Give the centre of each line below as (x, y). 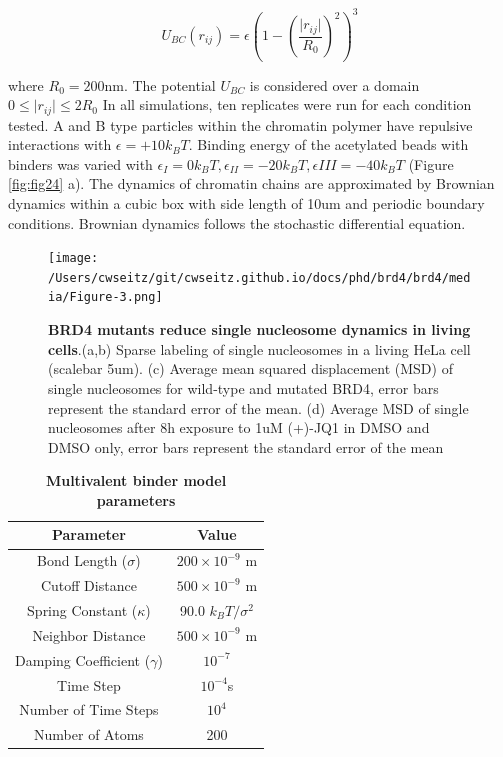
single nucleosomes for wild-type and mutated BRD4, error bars (243, 387)
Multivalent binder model (136, 480)
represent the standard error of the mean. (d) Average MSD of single (258, 407)
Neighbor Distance (89, 634)
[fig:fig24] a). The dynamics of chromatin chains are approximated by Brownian (251, 183)
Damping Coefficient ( (83, 659)
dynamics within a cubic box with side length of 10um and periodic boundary (246, 202)
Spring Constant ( (82, 610)
